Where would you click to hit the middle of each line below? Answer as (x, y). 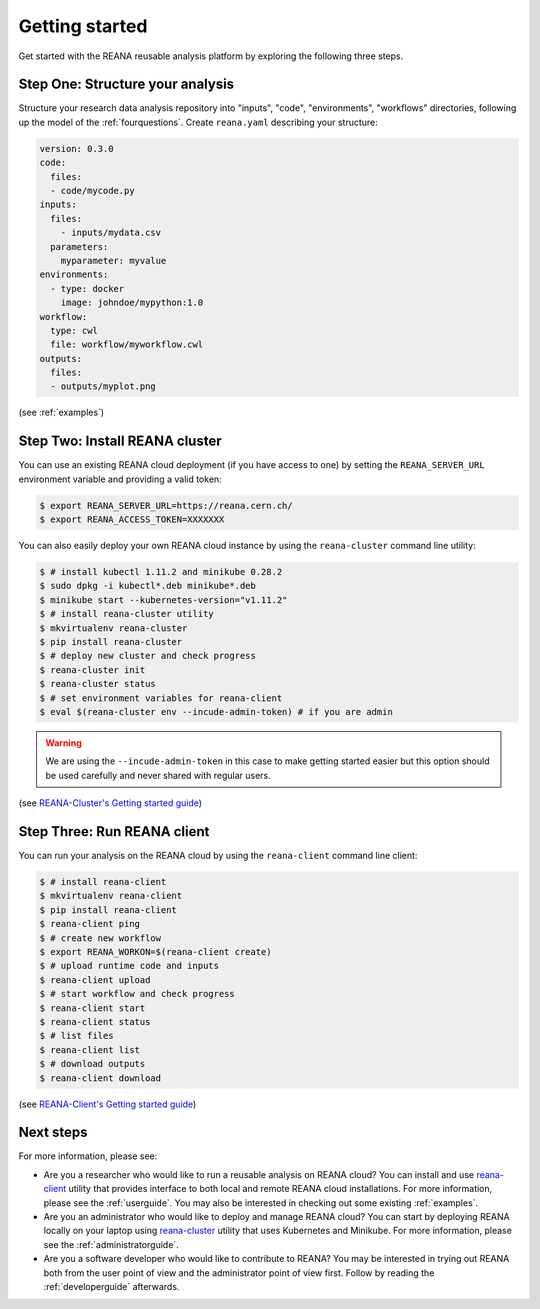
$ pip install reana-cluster (111, 642)
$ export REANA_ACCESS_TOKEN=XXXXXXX (132, 519)
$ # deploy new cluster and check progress (148, 656)
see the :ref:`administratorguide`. (111, 1244)
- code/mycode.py (92, 190)
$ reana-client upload (95, 979)
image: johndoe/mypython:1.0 (132, 303)
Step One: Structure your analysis (126, 84)
